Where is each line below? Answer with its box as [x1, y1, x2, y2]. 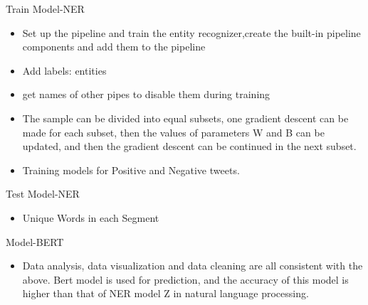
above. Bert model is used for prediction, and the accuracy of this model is [22, 272, 349, 287]
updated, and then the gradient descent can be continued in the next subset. [22, 139, 357, 154]
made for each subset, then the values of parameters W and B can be [22, 124, 325, 139]
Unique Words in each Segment [22, 210, 159, 225]
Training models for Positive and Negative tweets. [22, 162, 240, 177]
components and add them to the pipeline [22, 39, 206, 54]
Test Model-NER [6, 186, 80, 201]
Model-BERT [6, 234, 64, 249]
